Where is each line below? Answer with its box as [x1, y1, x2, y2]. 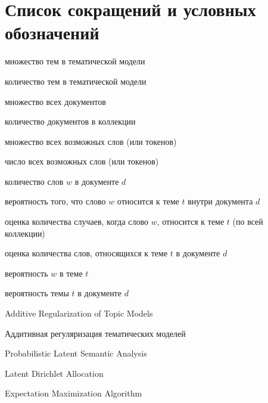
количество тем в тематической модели [5, 75, 147, 87]
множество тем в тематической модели [5, 55, 145, 67]
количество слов [5, 175, 64, 187]
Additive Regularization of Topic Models [5, 307, 153, 320]
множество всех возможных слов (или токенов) [5, 135, 177, 147]
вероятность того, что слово [5, 195, 106, 207]
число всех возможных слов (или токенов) [5, 155, 159, 168]
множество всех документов [5, 95, 106, 107]
